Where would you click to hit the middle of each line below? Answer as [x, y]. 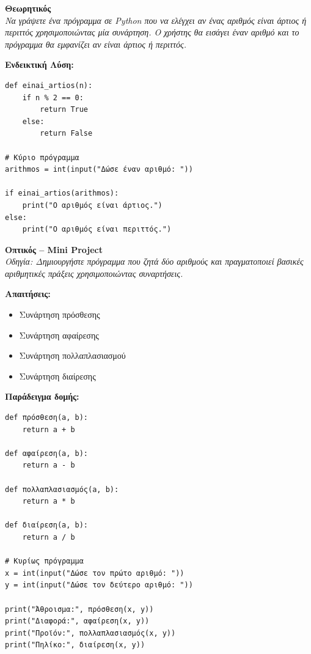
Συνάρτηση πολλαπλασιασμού [72, 355]
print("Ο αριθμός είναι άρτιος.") [92, 205]
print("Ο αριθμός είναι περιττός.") [97, 230]
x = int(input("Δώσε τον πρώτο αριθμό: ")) [95, 573]
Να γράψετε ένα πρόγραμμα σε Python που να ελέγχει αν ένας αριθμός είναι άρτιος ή [156, 20]
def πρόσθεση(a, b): [47, 418]
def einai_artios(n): [49, 85]
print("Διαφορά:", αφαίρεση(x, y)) [77, 621]
